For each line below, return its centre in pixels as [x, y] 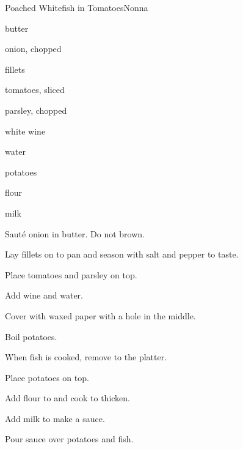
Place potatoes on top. [47, 377]
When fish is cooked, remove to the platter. [86, 357]
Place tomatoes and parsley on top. [71, 274]
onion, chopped [33, 49]
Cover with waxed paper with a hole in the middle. [100, 315]
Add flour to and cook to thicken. [68, 398]
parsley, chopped [36, 110]
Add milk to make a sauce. [55, 418]
